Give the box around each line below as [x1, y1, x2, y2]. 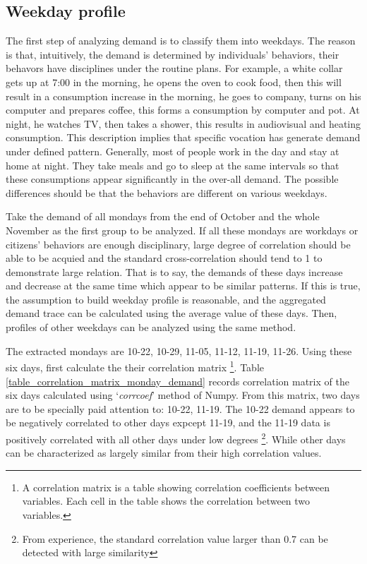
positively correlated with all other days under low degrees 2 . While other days [6, 429, 346, 446]
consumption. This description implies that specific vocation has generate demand [6, 130, 361, 145]
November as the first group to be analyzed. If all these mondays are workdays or [6, 222, 359, 237]
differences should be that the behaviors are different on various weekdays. [6, 185, 327, 200]
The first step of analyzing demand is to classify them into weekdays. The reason [6, 33, 356, 48]
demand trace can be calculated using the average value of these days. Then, [6, 306, 337, 320]
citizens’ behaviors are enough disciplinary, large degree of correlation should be [6, 236, 351, 251]
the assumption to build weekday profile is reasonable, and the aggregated [6, 292, 326, 306]
